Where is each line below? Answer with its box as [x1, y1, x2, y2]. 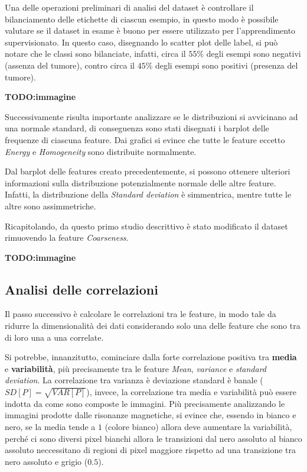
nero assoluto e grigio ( [5, 455, 88, 467]
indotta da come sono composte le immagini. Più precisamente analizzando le [5, 397, 285, 409]
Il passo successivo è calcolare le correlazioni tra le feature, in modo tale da [5, 308, 276, 320]
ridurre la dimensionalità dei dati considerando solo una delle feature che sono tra [5, 319, 301, 332]
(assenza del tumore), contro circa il [5, 59, 135, 71]
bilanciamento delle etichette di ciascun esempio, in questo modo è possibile [5, 12, 279, 25]
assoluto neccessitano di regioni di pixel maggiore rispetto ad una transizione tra [5, 444, 296, 456]
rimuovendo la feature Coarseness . [5, 231, 129, 244]
